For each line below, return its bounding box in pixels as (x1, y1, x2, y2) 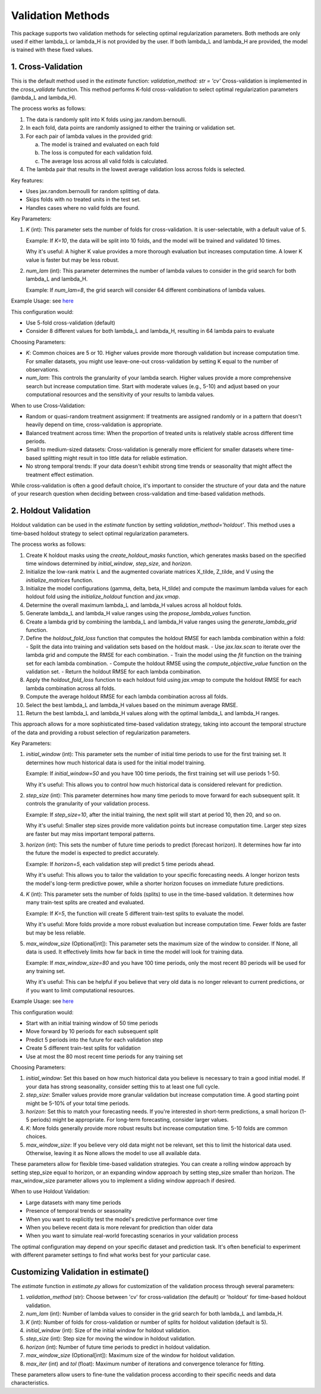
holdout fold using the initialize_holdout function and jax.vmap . (26, 593, 181, 600)
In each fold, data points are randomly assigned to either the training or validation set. (26, 124, 236, 131)
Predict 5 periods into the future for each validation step (26, 1036, 163, 1043)
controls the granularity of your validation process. (26, 800, 150, 807)
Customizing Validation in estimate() (11, 1267, 149, 1277)
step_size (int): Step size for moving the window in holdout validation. (26, 1335, 196, 1342)
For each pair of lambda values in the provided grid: (26, 133, 153, 140)
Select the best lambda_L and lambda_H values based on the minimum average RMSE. (26, 701, 238, 709)
